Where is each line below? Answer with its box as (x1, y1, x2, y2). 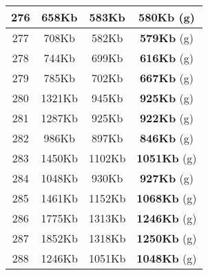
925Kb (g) (139, 90, 194, 106)
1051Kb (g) (136, 150, 197, 166)
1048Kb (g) (136, 250, 197, 266)
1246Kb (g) (136, 210, 197, 226)
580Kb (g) (138, 9, 195, 25)
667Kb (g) (139, 70, 194, 86)
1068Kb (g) (136, 190, 197, 206)
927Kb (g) (139, 170, 194, 186)
